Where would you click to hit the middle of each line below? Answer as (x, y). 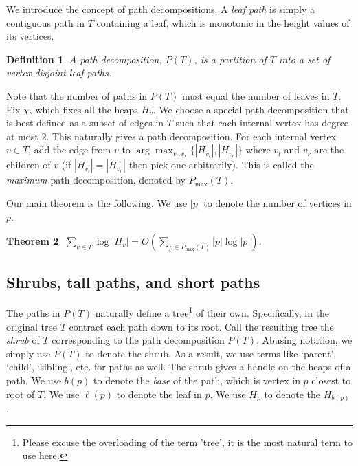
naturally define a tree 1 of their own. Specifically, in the (212, 312)
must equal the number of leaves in (256, 95)
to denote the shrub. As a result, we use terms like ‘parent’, (211, 353)
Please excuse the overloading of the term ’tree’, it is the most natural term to (187, 442)
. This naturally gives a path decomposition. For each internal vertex (191, 136)
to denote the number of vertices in (278, 202)
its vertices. (30, 36)
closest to (331, 380)
